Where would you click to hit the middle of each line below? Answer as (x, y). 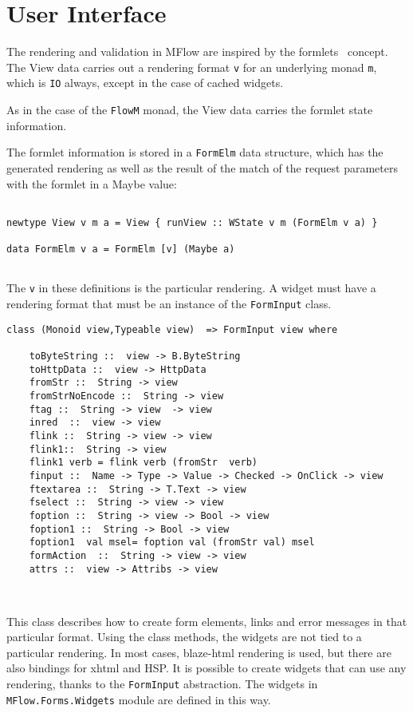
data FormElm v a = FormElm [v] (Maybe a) (121, 250)
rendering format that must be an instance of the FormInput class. (169, 304)
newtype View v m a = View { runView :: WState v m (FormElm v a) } (192, 222)
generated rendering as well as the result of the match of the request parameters (202, 167)
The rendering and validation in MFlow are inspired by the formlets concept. (197, 51)
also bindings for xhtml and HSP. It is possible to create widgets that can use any (206, 668)
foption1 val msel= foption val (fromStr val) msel (172, 543)
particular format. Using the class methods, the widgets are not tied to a (184, 637)
